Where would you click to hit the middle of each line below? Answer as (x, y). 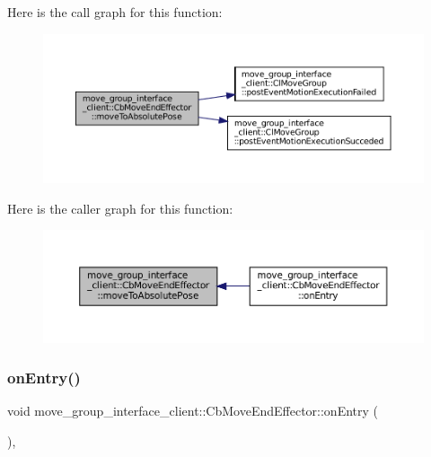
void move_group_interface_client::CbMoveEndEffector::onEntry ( (193, 411)
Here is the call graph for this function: (115, 12)
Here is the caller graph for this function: (120, 208)
